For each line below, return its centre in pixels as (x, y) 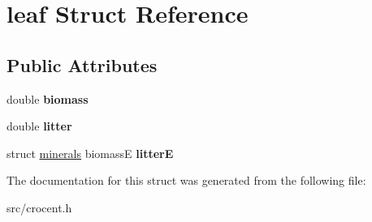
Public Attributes (82, 64)
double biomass (48, 98)
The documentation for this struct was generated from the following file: (186, 180)
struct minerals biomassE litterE (90, 153)
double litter (39, 126)
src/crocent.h (39, 207)
